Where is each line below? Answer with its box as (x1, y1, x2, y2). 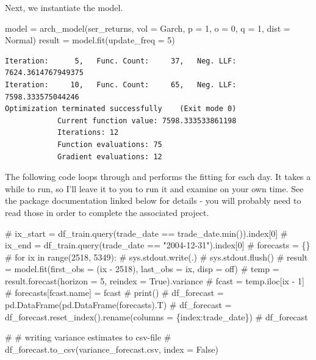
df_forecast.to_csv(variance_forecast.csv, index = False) (5, 342, 218, 355)
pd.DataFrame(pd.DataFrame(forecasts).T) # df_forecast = (5, 298, 232, 311)
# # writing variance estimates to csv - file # (5, 331, 171, 344)
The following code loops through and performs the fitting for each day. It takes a (5, 170, 311, 183)
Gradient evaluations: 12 (57, 152, 162, 161)
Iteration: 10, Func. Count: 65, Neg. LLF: (5, 80, 237, 89)
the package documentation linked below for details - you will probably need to (5, 194, 301, 207)
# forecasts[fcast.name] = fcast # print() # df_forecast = (5, 286, 224, 299)
